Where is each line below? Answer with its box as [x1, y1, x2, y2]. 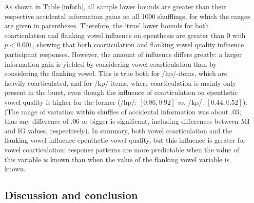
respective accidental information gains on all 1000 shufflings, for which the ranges [4, 11, 250, 21]
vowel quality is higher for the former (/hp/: [4, 96, 137, 107]
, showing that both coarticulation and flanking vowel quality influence [32, 39, 244, 50]
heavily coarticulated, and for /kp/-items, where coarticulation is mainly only [4, 77, 236, 88]
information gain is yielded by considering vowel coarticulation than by [4, 58, 217, 69]
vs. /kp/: [177, 96, 204, 107]
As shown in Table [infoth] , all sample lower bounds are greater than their [4, 1, 226, 11]
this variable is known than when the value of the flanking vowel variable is [4, 154, 230, 164]
